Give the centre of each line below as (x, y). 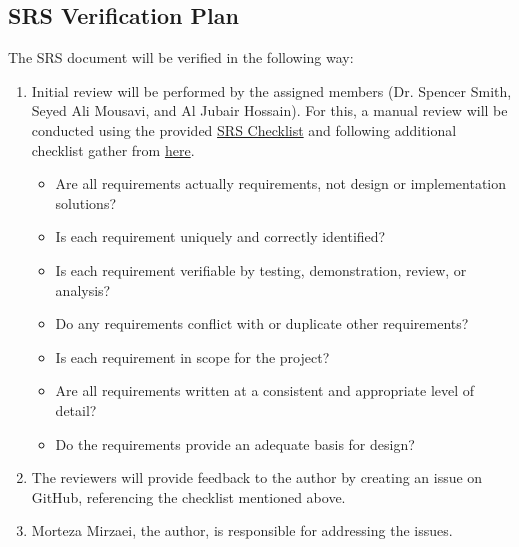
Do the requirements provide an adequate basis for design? (235, 443)
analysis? (83, 289)
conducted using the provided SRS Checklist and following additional (244, 129)
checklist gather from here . (113, 149)
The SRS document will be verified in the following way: (181, 57)
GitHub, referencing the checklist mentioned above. (188, 496)
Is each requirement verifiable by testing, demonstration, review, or (261, 269)
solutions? (86, 202)
